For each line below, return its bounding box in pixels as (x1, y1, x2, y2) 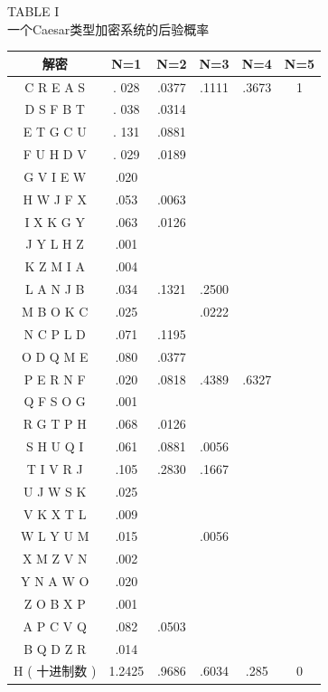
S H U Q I (26, 437, 84, 456)
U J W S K (23, 481, 87, 500)
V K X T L (23, 504, 87, 523)
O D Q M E (21, 346, 89, 365)
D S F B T (24, 100, 85, 118)
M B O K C (22, 301, 89, 320)
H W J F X (23, 189, 87, 208)
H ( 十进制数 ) (14, 661, 97, 680)
